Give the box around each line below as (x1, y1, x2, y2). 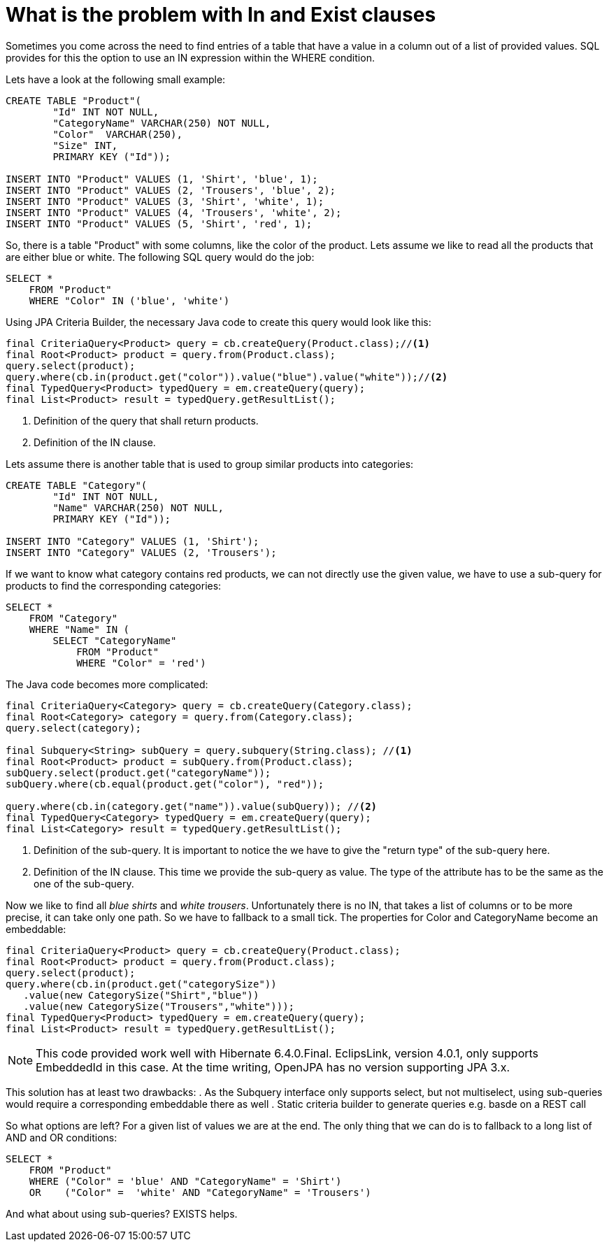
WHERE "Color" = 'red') (76, 657, 206, 669)
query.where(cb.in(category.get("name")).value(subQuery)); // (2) (6, 800, 378, 812)
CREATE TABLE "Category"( (6, 479, 148, 491)
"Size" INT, (52, 139, 118, 151)
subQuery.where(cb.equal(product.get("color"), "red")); (6, 778, 324, 790)
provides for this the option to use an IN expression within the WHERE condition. (6, 51, 375, 64)
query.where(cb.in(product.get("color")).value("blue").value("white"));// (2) (6, 371, 448, 383)
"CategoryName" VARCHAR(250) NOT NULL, (52, 117, 271, 129)
